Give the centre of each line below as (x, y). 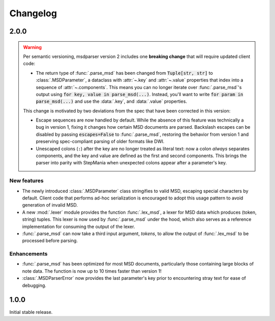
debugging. (34, 285)
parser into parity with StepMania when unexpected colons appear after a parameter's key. (131, 163)
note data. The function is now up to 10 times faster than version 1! (92, 271)
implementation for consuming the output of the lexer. (78, 226)
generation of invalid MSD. (50, 205)
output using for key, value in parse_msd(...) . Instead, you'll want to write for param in (140, 94)
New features (26, 181)
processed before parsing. (50, 241)
